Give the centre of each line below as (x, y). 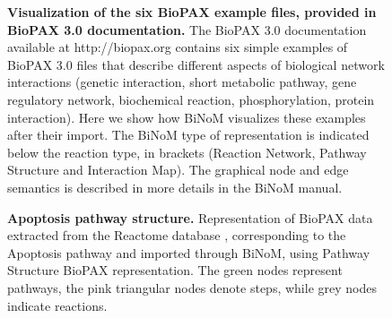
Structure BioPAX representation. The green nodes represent (175, 270)
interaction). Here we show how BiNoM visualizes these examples (187, 117)
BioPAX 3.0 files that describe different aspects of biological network (196, 64)
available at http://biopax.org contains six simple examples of (178, 47)
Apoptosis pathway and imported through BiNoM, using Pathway (189, 252)
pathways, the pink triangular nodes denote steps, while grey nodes (192, 287)
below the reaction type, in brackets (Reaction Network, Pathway (187, 152)
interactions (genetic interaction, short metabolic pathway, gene (182, 82)
